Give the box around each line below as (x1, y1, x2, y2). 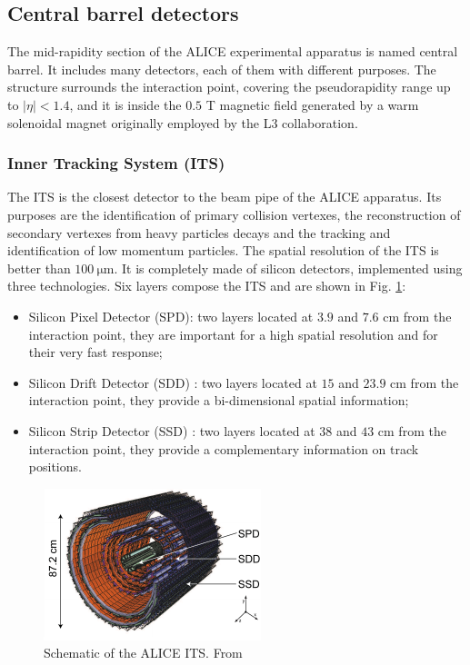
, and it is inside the (69, 94, 182, 114)
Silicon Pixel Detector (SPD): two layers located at (28, 306, 314, 325)
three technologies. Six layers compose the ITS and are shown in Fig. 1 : (7, 276, 406, 295)
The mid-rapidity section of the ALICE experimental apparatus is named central (7, 42, 458, 61)
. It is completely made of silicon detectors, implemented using (114, 258, 463, 277)
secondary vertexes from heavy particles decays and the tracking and (7, 223, 391, 242)
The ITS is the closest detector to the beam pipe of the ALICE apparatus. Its (7, 187, 442, 206)
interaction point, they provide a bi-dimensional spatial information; (28, 391, 409, 410)
